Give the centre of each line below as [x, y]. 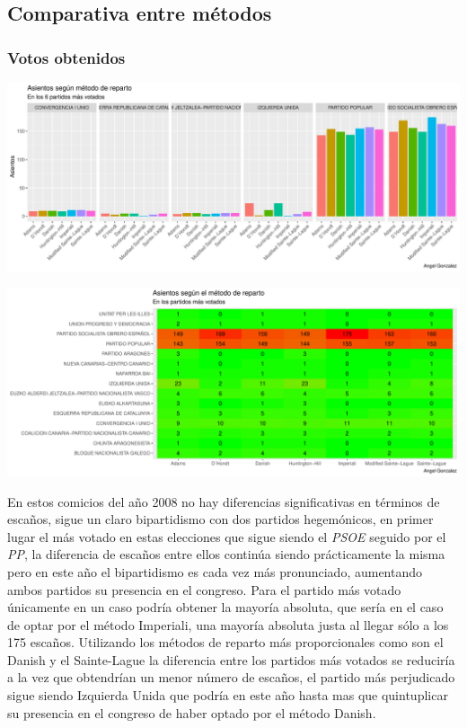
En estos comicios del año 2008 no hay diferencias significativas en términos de [224, 501]
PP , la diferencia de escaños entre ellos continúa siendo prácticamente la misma [226, 554]
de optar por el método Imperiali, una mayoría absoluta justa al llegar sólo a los [228, 624]
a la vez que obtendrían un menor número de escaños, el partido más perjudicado [231, 677]
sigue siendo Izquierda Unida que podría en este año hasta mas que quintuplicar [228, 695]
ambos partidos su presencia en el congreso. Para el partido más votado [204, 589]
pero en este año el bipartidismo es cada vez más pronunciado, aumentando [215, 571]
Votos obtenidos [66, 57]
